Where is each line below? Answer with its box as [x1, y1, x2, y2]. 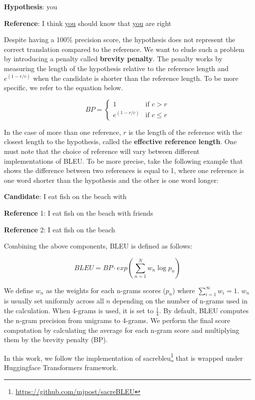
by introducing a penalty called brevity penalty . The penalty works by [4, 53, 223, 64]
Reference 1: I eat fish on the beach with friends [4, 207, 153, 218]
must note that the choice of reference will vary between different [4, 146, 200, 156]
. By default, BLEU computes [159, 305, 249, 316]
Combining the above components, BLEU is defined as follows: [4, 241, 192, 251]
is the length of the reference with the [128, 126, 242, 137]
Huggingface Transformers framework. [4, 362, 118, 372]
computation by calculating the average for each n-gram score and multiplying [4, 325, 239, 335]
